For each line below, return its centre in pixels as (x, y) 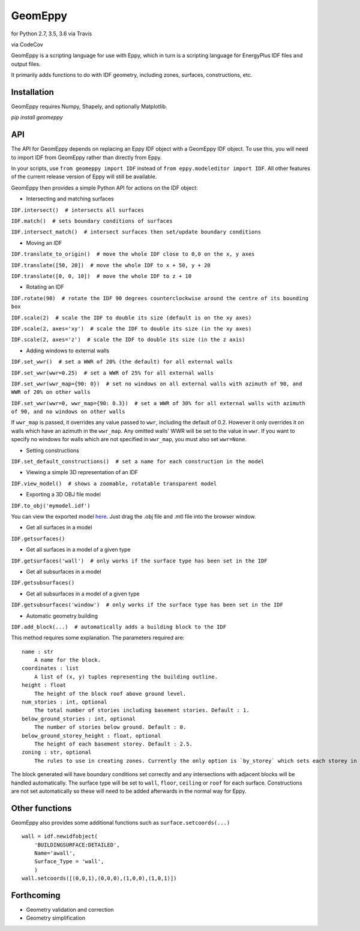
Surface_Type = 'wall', (69, 862)
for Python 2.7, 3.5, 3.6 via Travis (52, 34)
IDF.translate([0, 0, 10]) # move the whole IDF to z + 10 (101, 276)
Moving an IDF (44, 243)
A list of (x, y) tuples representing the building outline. (126, 676)
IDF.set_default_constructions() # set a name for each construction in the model (138, 462)
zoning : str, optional (57, 752)
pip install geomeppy (37, 118)
